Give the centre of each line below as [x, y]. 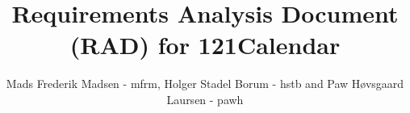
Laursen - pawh [205, 99]
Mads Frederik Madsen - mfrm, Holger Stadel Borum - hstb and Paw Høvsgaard [205, 84]
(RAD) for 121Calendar [205, 45]
